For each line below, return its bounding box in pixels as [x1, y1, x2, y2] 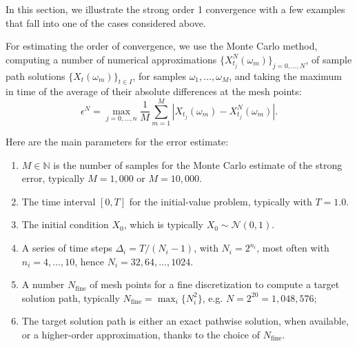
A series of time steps [21, 241, 112, 255]
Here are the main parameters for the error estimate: [6, 134, 229, 149]
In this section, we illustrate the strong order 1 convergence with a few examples [6, 2, 345, 16]
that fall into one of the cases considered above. [6, 15, 206, 30]
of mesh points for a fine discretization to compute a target [90, 277, 340, 292]
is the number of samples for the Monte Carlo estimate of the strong [53, 157, 343, 172]
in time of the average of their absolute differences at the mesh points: [6, 84, 302, 99]
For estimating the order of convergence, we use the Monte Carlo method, [6, 39, 318, 53]
